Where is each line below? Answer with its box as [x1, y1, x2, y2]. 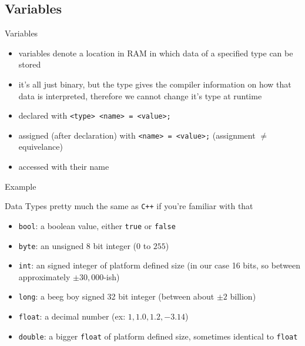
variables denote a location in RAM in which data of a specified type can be [18, 46, 293, 59]
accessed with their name [18, 160, 109, 173]
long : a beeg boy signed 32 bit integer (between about [18, 290, 214, 303]
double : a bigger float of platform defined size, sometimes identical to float [18, 330, 298, 342]
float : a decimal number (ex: [18, 310, 126, 323]
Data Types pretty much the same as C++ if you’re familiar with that [5, 200, 253, 212]
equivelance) [18, 140, 63, 153]
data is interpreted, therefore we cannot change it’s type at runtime [18, 89, 262, 102]
